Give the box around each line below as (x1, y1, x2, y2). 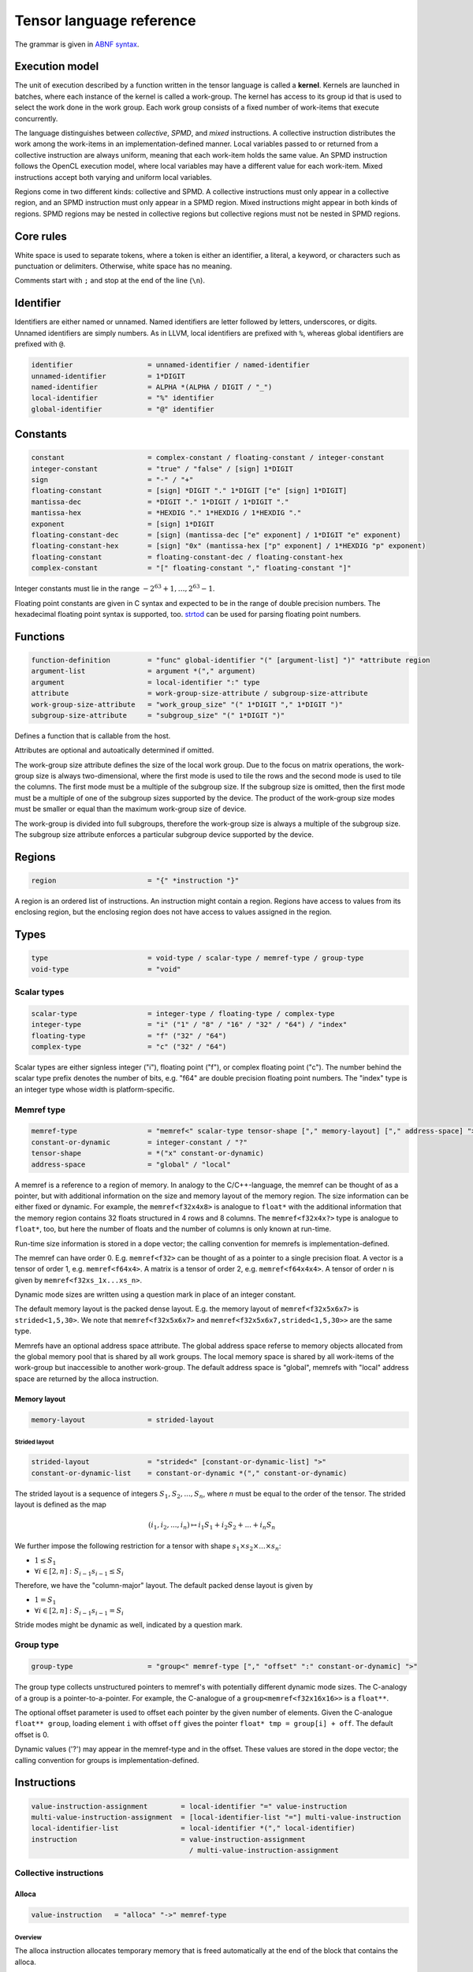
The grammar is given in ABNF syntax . (14, 39, 140, 49)
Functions (14, 629, 65, 643)
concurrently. (14, 114, 58, 123)
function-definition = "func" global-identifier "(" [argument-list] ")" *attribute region (31, 655, 430, 664)
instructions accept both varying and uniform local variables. (14, 172, 212, 181)
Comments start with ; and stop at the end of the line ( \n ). (14, 276, 205, 286)
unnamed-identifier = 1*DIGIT (31, 372, 185, 380)
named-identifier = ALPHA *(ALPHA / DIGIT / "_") (31, 383, 273, 391)
